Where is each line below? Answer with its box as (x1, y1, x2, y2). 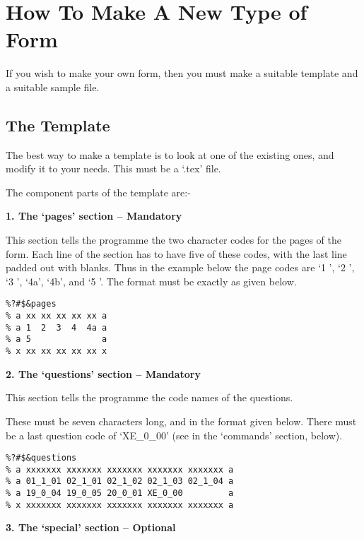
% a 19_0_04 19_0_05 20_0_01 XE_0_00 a (6, 488, 234, 499)
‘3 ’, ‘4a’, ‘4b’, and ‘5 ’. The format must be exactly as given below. (6, 273, 297, 288)
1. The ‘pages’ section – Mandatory (6, 208, 182, 223)
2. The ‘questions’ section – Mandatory (6, 366, 201, 381)
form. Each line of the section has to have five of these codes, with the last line (6, 246, 347, 261)
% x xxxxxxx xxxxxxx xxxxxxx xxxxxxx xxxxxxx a (6, 499, 234, 510)
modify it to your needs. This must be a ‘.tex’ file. (6, 161, 221, 176)
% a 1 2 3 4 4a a (6, 322, 107, 333)
